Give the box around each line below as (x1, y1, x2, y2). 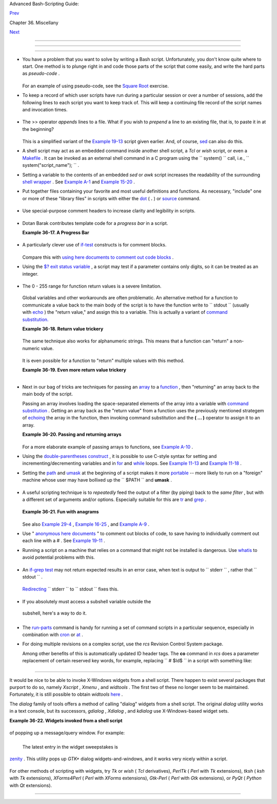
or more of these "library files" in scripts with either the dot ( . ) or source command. (22, 195, 201, 201)
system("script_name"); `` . (22, 162, 80, 168)
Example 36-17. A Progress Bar (22, 229, 89, 236)
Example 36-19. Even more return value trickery (22, 367, 127, 373)
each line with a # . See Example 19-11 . (22, 538, 105, 544)
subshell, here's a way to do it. (22, 610, 87, 616)
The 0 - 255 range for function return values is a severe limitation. (22, 283, 162, 289)
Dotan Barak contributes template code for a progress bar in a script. (22, 220, 168, 226)
